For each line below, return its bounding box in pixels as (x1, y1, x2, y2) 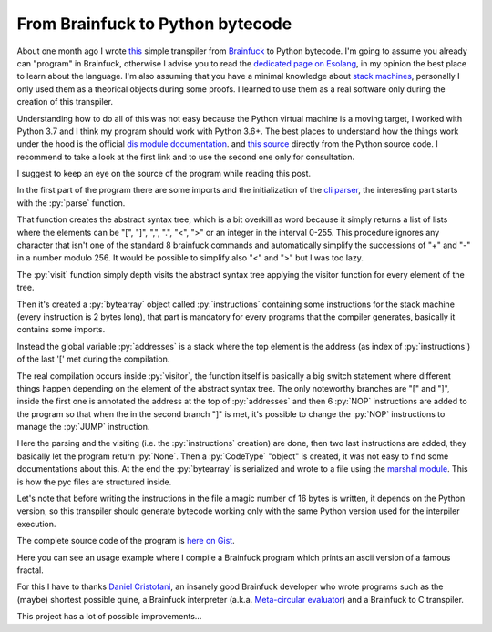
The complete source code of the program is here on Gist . (16, 535, 236, 546)
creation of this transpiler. (16, 97, 114, 107)
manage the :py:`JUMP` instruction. (16, 422, 150, 433)
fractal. (16, 565, 45, 576)
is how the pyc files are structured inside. (16, 476, 172, 487)
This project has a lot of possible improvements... (16, 611, 202, 622)
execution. (16, 518, 56, 529)
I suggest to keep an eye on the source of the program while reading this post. (16, 168, 312, 179)
